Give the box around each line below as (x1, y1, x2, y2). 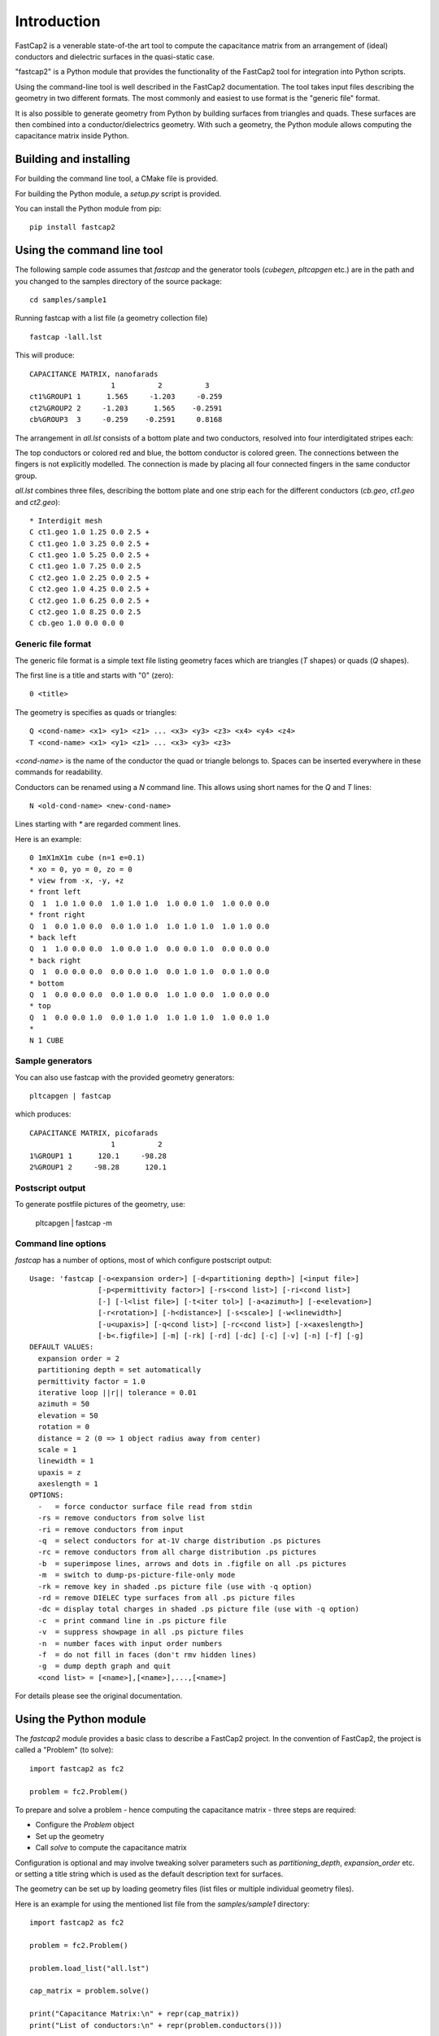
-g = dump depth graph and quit (37, 1661, 172, 1671)
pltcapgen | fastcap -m (35, 1218, 113, 1227)
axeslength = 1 (37, 1479, 98, 1489)
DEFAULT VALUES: (29, 1342, 94, 1352)
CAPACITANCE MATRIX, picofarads (29, 1128, 159, 1138)
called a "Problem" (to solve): (15, 1745, 114, 1755)
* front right (29, 910, 85, 919)
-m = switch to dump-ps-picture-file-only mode (37, 1570, 236, 1580)
